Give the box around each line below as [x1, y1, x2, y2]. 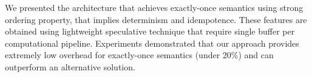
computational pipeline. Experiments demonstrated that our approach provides [5, 36, 299, 49]
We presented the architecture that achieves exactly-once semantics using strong [5, 1, 304, 13]
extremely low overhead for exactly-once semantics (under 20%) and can [5, 49, 274, 61]
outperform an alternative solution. [5, 60, 135, 73]
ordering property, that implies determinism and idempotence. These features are [5, 13, 307, 25]
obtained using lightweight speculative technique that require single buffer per [5, 25, 295, 38]
